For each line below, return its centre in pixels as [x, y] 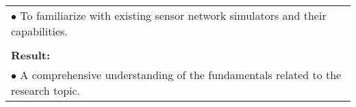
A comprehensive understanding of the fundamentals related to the [181, 75]
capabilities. [39, 31]
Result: [31, 55]
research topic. [46, 90]
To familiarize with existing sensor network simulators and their [173, 15]
